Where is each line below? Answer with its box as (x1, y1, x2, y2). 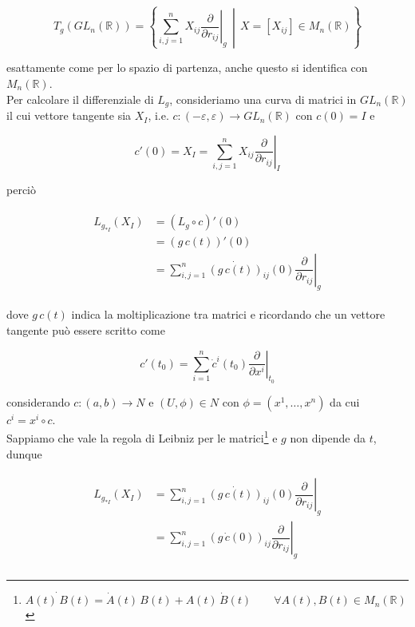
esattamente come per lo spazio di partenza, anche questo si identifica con (6, 59, 368, 76)
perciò (6, 181, 36, 198)
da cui (330, 393, 360, 410)
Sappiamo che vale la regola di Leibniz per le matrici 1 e (6, 427, 278, 446)
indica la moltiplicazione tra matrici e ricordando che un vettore (71, 306, 385, 323)
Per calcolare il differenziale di (6, 90, 154, 107)
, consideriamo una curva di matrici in (169, 90, 357, 107)
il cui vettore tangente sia (6, 107, 132, 124)
